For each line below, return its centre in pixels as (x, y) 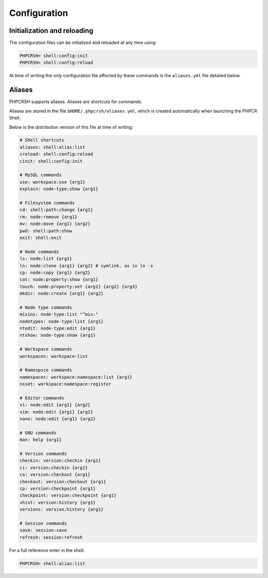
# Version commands (43, 454)
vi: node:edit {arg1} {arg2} (55, 405)
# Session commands (43, 523)
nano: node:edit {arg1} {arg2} (58, 419)
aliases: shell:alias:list (52, 147)
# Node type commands (46, 307)
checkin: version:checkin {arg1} (60, 461)
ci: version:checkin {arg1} (54, 467)
